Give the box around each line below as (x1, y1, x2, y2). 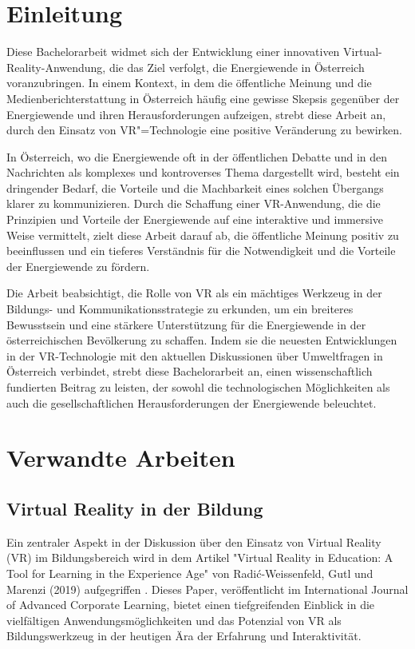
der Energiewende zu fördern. (6, 257, 150, 274)
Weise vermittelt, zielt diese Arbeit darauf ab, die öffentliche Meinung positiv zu (6, 226, 399, 243)
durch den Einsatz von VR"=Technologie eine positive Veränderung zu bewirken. (6, 121, 402, 138)
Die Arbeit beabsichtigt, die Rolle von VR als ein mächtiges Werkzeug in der (6, 285, 382, 301)
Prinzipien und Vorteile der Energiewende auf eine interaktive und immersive (6, 211, 384, 228)
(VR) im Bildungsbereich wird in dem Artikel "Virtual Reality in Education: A (6, 549, 393, 566)
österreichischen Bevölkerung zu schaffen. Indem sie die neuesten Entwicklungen (6, 332, 397, 348)
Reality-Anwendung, (6, 58, 106, 75)
